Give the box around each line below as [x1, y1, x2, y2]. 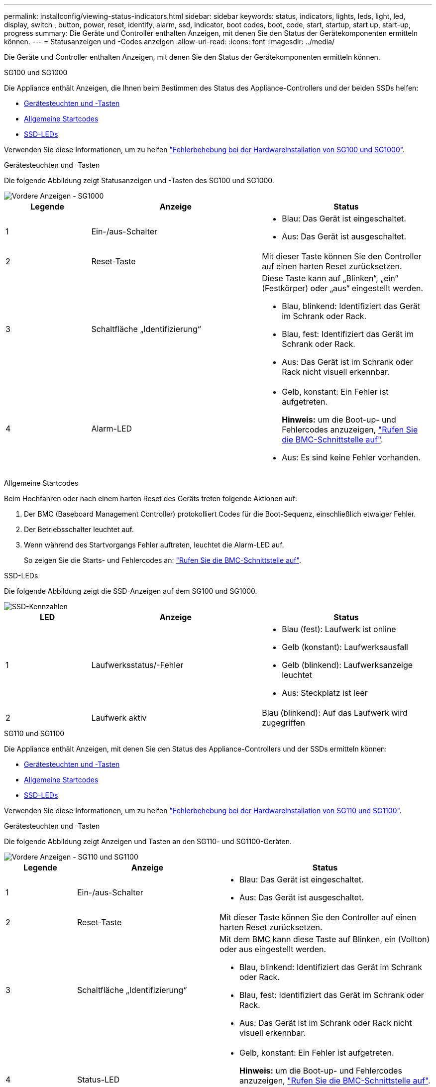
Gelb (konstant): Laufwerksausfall [282, 642, 408, 652]
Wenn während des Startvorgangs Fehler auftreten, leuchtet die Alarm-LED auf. [24, 541, 284, 549]
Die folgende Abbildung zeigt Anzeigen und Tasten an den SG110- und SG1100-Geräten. [4, 837, 292, 846]
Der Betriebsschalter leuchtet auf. [24, 525, 134, 534]
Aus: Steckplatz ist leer [282, 688, 368, 698]
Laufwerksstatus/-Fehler [91, 660, 184, 670]
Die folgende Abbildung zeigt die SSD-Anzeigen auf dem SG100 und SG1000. [4, 587, 257, 595]
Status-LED [77, 1075, 120, 1085]
